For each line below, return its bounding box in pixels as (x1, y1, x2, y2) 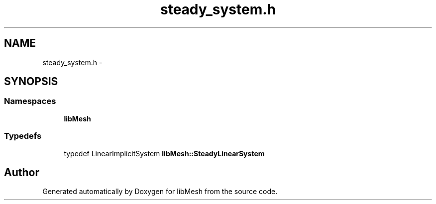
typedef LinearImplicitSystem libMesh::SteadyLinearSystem (64, 149, 265, 158)
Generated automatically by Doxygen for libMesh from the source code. (42, 187, 278, 196)
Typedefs (4, 131, 42, 141)
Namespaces (4, 96, 56, 106)
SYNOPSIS (4, 75, 58, 88)
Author (4, 166, 39, 179)
